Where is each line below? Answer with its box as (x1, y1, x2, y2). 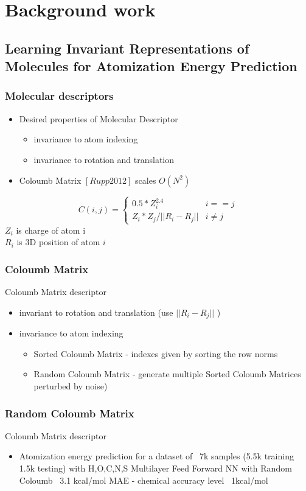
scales (135, 173, 156, 186)
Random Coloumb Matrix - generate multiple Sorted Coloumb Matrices (33, 367, 301, 380)
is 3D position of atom (16, 235, 100, 248)
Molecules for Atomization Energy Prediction (5, 57, 297, 75)
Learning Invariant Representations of (5, 38, 249, 57)
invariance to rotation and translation (33, 153, 175, 165)
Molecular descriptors (5, 88, 114, 103)
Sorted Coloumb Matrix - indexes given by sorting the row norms (33, 347, 278, 360)
